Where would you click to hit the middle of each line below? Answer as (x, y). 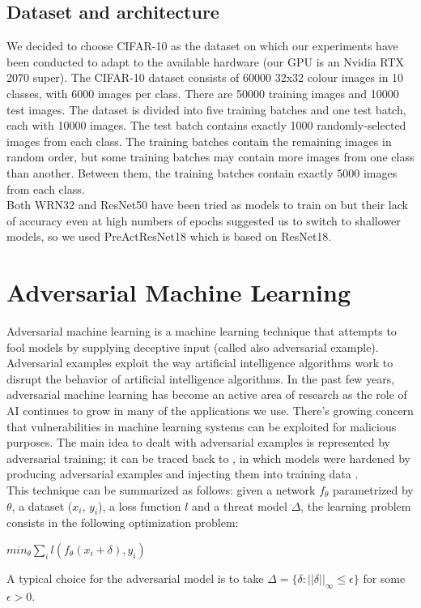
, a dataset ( (42, 505)
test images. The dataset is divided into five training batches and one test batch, (206, 109)
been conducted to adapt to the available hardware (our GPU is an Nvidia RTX (206, 61)
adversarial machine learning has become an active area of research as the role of (207, 394)
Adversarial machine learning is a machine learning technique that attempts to (202, 331)
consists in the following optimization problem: (123, 522)
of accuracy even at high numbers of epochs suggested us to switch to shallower (204, 220)
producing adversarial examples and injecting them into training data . (183, 474)
